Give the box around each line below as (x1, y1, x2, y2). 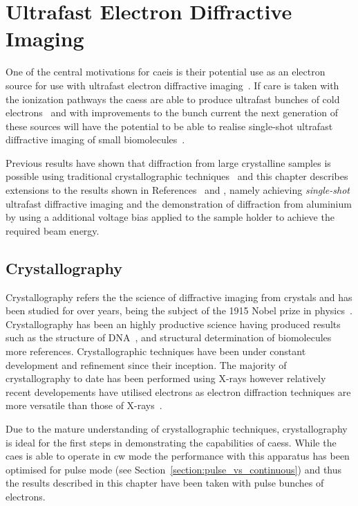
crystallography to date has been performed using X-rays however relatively (6, 371, 326, 386)
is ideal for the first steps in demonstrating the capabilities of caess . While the (6, 435, 337, 449)
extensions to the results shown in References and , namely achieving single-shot (6, 183, 350, 197)
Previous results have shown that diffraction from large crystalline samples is (6, 155, 331, 170)
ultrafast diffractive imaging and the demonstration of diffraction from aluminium (6, 196, 352, 210)
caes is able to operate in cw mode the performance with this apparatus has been (6, 449, 350, 463)
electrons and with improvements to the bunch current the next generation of (6, 105, 339, 120)
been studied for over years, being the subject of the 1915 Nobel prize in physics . (6, 303, 352, 318)
